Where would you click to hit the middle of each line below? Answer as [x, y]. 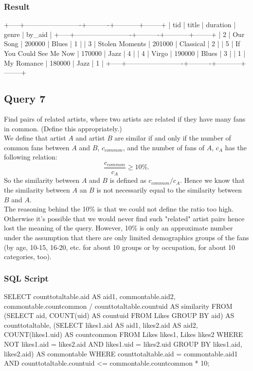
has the [236, 147]
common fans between [37, 147]
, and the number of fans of [163, 147]
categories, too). [28, 256]
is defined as [128, 180]
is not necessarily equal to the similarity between [169, 190]
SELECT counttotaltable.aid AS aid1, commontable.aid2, [90, 296]
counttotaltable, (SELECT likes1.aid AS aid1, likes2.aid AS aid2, [101, 325]
